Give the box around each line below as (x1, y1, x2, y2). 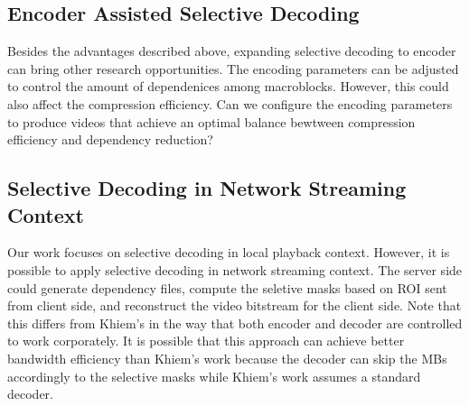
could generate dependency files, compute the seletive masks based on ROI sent (7, 278, 447, 297)
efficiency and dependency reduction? (7, 130, 213, 149)
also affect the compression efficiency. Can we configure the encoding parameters (7, 94, 453, 113)
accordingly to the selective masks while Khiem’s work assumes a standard (7, 366, 421, 385)
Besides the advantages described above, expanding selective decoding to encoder (7, 42, 456, 60)
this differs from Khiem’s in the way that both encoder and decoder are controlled (7, 313, 463, 332)
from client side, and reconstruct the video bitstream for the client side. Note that (7, 296, 462, 315)
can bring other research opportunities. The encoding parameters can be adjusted (7, 59, 459, 78)
